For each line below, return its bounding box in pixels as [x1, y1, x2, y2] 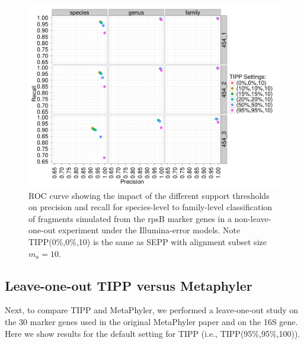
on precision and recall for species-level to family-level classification [28, 201, 273, 213]
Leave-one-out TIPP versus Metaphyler [5, 276, 252, 294]
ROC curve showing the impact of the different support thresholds [28, 189, 270, 201]
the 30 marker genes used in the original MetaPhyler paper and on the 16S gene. [5, 316, 298, 328]
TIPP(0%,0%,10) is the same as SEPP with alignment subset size [28, 236, 267, 248]
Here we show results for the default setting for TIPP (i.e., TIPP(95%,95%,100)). [5, 327, 300, 339]
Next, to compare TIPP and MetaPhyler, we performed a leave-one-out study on [5, 304, 299, 316]
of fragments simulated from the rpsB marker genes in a [28, 212, 232, 224]
